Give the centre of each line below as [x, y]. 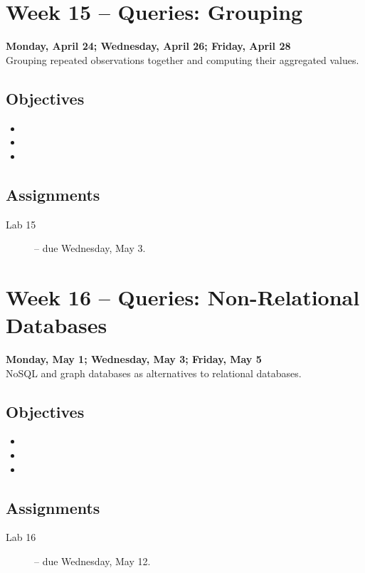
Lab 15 [21, 224]
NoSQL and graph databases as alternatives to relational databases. [154, 373]
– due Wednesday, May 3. [90, 248]
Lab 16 [21, 537]
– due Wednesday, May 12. [92, 561]
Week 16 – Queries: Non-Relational [183, 296]
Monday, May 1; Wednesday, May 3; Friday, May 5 [134, 359]
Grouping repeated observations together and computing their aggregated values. [182, 59]
